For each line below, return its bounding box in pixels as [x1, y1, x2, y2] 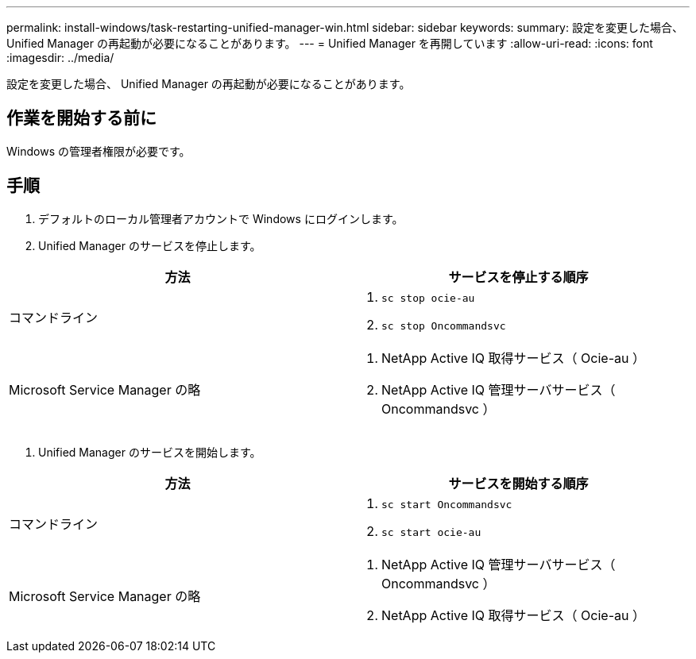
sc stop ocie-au [381, 291, 475, 304]
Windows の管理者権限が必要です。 [6, 144, 191, 158]
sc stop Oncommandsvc [381, 319, 506, 332]
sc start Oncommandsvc [381, 498, 512, 511]
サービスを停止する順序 [448, 268, 589, 285]
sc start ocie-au [381, 526, 481, 538]
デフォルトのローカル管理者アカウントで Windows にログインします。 [38, 211, 404, 225]
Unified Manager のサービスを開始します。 [38, 445, 261, 459]
